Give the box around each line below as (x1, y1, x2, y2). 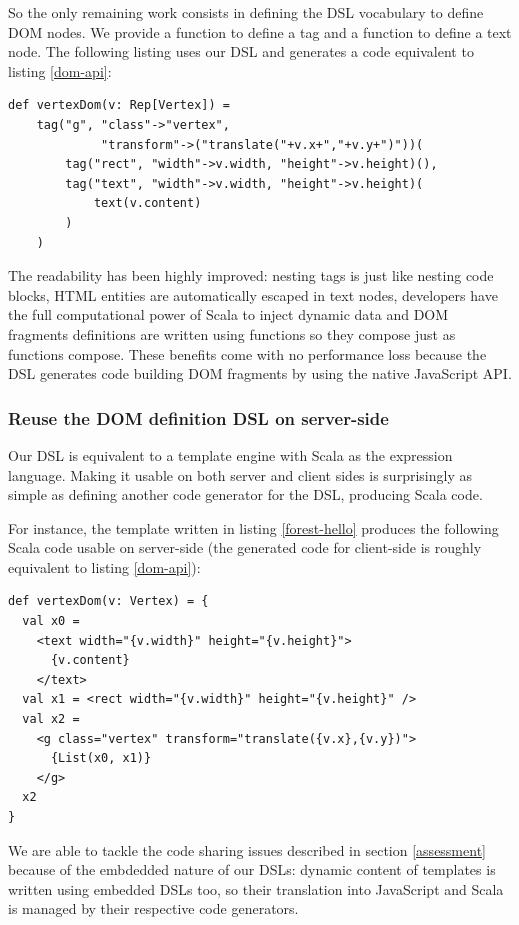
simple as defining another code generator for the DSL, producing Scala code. (8, 484, 483, 505)
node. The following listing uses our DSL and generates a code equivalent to (8, 41, 474, 62)
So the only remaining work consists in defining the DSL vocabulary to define (8, 2, 484, 22)
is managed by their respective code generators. (8, 898, 299, 919)
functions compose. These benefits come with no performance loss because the (8, 343, 487, 364)
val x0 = (22, 614, 80, 629)
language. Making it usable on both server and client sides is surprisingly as (8, 464, 472, 485)
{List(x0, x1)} (50, 751, 152, 766)
